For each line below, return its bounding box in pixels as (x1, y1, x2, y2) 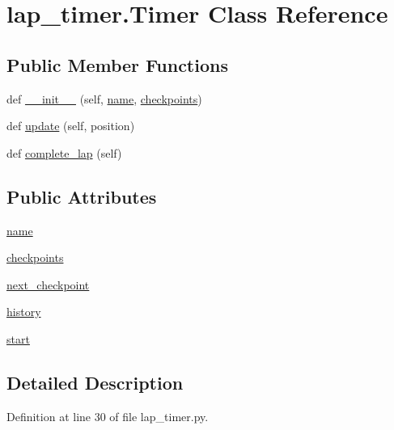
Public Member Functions (6, 52, 228, 77)
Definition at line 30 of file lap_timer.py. (6, 407, 209, 424)
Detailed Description (6, 369, 184, 394)
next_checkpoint (6, 276, 90, 293)
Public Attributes (6, 183, 157, 209)
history (6, 303, 41, 320)
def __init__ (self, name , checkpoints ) (6, 90, 202, 107)
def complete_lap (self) (6, 144, 122, 161)
